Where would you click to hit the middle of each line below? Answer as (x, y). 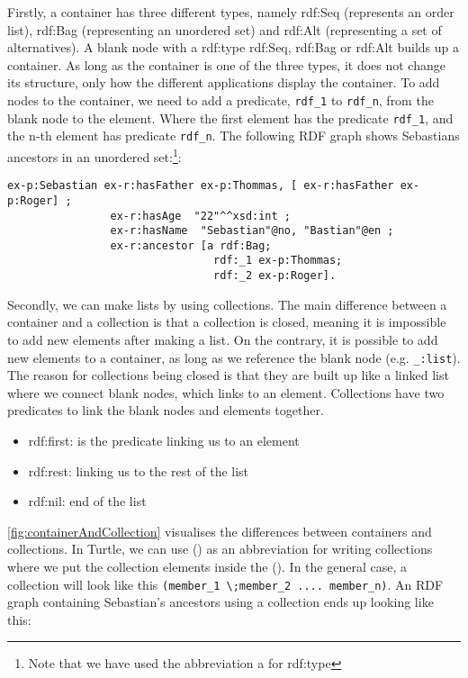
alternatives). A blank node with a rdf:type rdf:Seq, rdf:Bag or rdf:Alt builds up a (233, 47)
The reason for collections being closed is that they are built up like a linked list (228, 375)
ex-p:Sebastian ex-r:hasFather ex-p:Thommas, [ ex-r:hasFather (201, 186)
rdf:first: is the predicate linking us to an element (164, 440)
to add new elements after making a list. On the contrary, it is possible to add (223, 339)
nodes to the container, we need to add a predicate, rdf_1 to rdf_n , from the (220, 99)
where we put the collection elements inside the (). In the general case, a (207, 566)
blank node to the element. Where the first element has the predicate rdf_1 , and (230, 118)
